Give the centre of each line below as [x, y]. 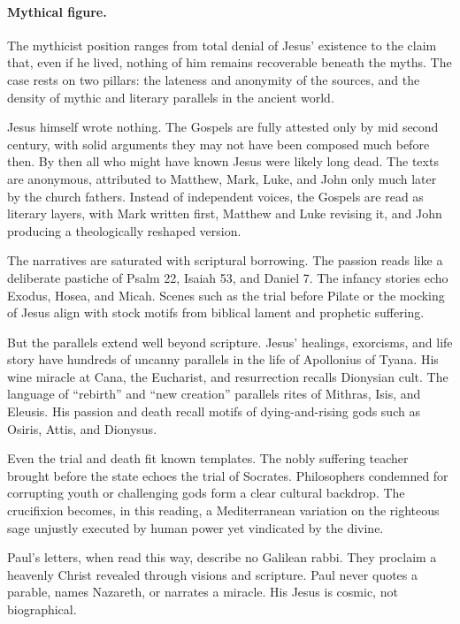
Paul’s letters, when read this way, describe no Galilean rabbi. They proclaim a [222, 557]
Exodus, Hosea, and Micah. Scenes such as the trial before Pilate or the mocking [226, 295]
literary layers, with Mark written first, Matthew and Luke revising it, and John [225, 213]
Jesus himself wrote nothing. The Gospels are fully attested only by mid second [223, 127]
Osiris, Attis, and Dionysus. [82, 428]
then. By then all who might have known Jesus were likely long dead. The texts [223, 161]
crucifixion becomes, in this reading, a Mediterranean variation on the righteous [223, 510]
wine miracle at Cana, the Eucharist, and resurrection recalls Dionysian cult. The [228, 376]
